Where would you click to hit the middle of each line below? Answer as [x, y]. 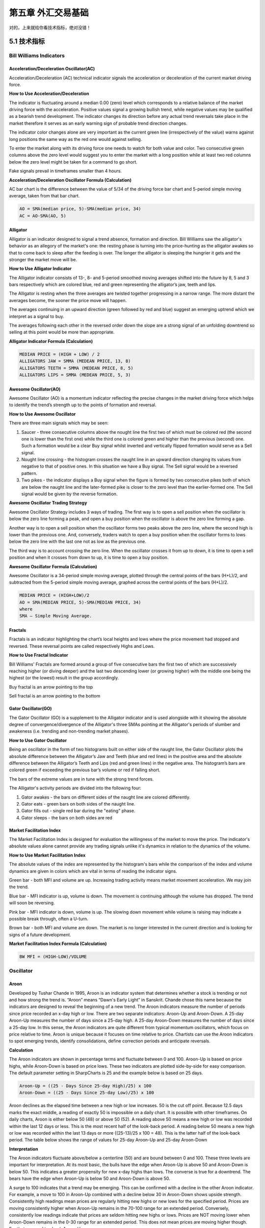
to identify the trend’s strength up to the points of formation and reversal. [83, 405]
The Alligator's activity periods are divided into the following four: [75, 788]
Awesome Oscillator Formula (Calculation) [53, 566]
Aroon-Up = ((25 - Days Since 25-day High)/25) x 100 [85, 1086]
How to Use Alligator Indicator [40, 269]
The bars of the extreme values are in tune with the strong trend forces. [81, 779]
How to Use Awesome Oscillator [42, 414]
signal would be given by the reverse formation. [69, 494]
